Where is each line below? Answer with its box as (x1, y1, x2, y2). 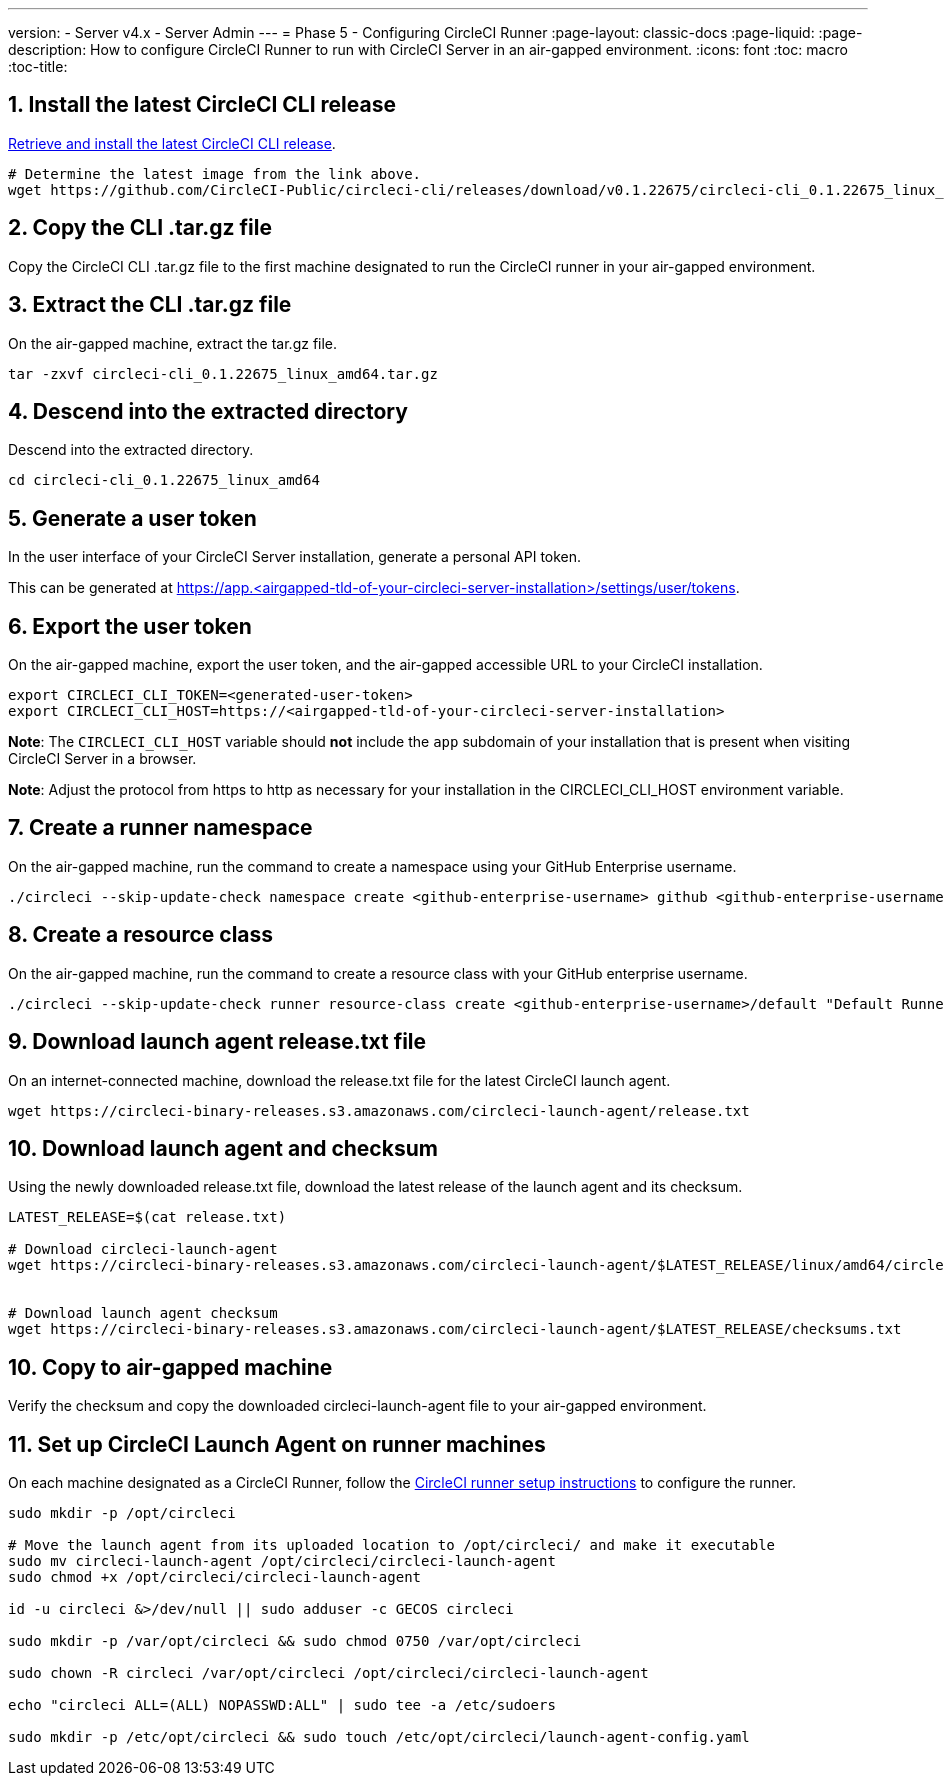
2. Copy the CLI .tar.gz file (8, 215, 272, 241)
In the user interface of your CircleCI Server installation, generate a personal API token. (8, 548, 582, 566)
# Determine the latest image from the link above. (8, 165, 422, 182)
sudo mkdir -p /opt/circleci (8, 1505, 236, 1522)
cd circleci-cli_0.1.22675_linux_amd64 (8, 472, 320, 489)
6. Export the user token (8, 613, 252, 639)
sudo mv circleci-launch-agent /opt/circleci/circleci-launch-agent (8, 1553, 556, 1570)
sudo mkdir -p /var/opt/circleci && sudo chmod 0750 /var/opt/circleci (8, 1633, 582, 1650)
